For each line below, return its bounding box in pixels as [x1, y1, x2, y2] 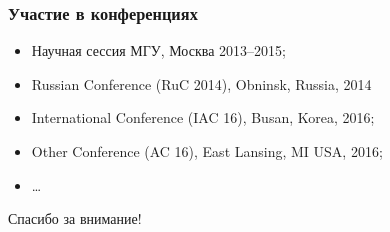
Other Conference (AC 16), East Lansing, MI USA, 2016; [31, 141, 383, 161]
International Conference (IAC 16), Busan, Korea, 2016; [31, 107, 375, 128]
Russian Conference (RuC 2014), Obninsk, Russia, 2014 [31, 73, 372, 94]
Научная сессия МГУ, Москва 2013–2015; [31, 40, 286, 61]
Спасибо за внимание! [8, 208, 142, 229]
